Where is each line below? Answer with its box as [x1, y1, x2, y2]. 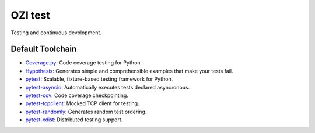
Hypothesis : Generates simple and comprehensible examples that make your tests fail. [25, 67, 233, 74]
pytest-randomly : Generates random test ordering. [25, 108, 147, 115]
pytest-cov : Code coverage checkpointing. [25, 92, 128, 99]
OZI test [10, 9, 51, 21]
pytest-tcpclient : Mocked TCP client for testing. [25, 100, 139, 107]
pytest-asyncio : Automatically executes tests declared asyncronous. [25, 84, 190, 91]
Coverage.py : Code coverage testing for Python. [25, 59, 142, 66]
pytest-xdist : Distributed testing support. [25, 116, 123, 123]
